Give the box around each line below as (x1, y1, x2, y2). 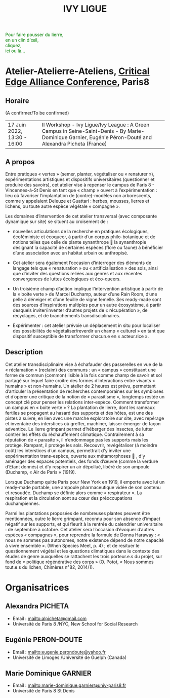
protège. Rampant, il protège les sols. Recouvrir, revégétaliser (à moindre (5, 442, 158, 448)
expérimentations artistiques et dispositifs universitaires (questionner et (5, 176, 155, 182)
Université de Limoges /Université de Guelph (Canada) (12, 654, 127, 660)
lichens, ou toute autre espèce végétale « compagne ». (5, 203, 120, 209)
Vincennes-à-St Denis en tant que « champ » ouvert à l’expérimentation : (5, 187, 158, 193)
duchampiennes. (5, 500, 40, 506)
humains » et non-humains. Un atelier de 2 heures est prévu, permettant (5, 383, 156, 389)
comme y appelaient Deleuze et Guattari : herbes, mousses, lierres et (5, 198, 150, 204)
